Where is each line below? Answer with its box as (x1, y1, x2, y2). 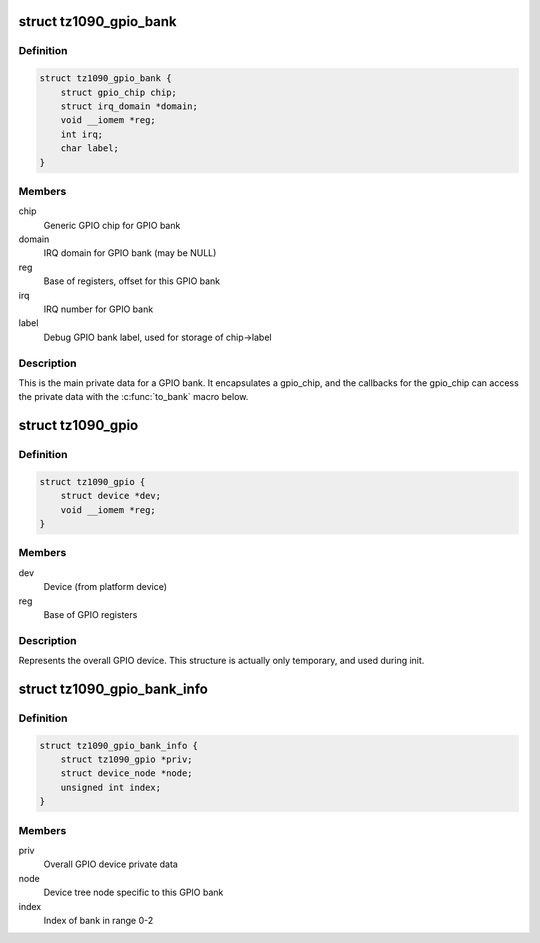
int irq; (60, 128, 104, 140)
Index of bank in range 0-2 (43, 914, 154, 926)
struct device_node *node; (60, 768, 194, 779)
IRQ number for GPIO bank (43, 303, 154, 315)
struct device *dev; (60, 490, 162, 502)
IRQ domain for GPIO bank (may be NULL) (43, 247, 217, 259)
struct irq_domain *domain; (60, 100, 199, 112)
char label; (60, 143, 120, 154)
